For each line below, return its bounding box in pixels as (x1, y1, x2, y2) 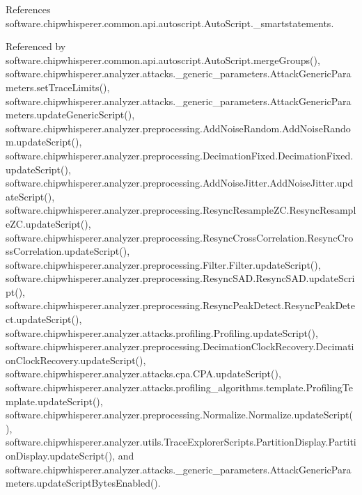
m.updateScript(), (6, 134, 82, 149)
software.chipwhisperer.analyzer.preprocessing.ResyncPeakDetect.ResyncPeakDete (6, 298, 355, 313)
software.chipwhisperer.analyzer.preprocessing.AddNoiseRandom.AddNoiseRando (6, 120, 351, 135)
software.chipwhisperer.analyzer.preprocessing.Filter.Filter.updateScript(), (6, 257, 321, 272)
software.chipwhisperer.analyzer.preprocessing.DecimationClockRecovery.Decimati (6, 339, 354, 354)
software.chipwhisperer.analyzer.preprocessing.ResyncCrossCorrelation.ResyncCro (6, 230, 354, 244)
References (6, 2, 51, 16)
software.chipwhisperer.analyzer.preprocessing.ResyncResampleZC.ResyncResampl (6, 203, 356, 217)
